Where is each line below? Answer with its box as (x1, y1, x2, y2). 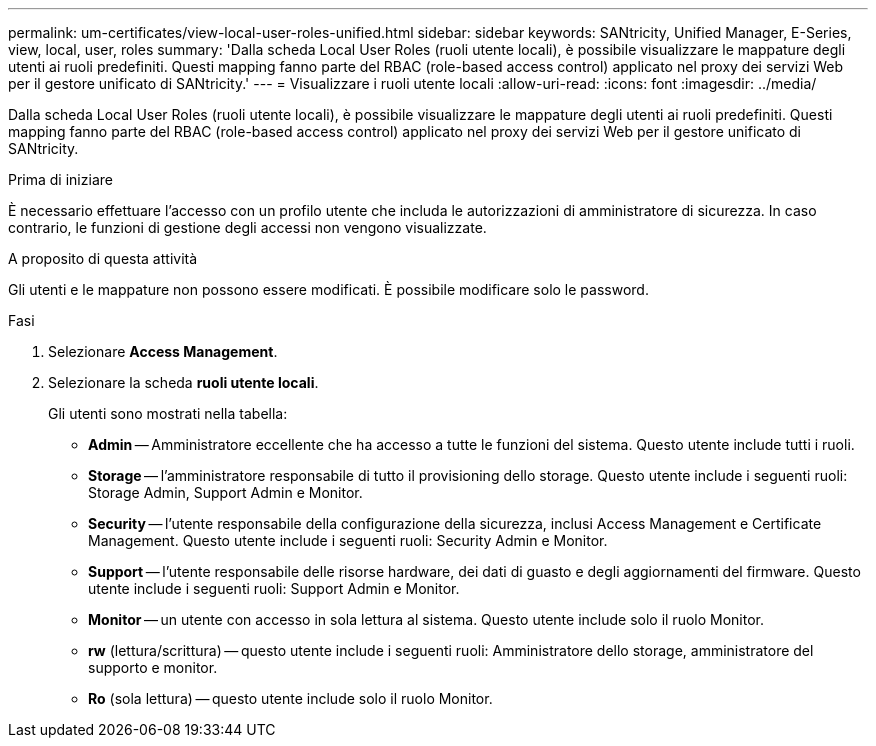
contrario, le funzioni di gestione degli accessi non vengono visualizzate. (8, 219, 487, 236)
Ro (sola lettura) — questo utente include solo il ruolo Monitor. (88, 690, 493, 707)
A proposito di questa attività (8, 250, 198, 267)
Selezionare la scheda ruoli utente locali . (48, 374, 319, 391)
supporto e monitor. (88, 659, 218, 676)
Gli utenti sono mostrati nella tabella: (48, 405, 288, 422)
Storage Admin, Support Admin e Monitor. (88, 484, 363, 501)
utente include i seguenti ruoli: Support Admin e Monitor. (88, 580, 460, 597)
